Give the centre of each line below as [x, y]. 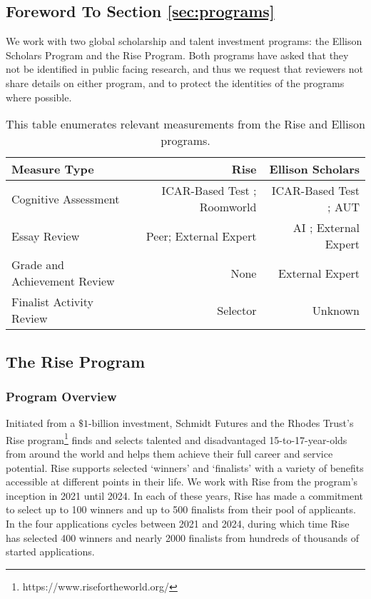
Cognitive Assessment [66, 198]
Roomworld [228, 207]
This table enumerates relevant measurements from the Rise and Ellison [185, 124]
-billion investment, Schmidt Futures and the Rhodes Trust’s [221, 423]
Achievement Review [63, 281]
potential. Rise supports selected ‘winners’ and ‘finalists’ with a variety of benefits [185, 467]
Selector [237, 310]
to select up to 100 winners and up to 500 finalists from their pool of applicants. [181, 509]
